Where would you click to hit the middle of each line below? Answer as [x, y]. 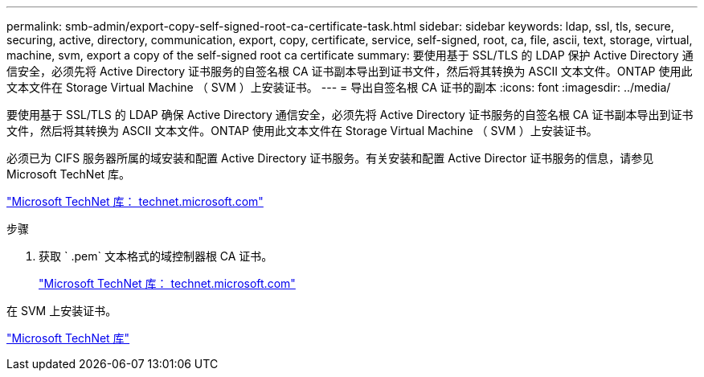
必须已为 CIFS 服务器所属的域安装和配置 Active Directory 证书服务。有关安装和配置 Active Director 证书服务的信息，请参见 [330, 158]
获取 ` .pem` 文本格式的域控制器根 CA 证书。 [156, 256]
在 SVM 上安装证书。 [62, 311]
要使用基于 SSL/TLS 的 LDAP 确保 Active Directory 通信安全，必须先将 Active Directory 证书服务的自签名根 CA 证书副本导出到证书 [350, 115]
